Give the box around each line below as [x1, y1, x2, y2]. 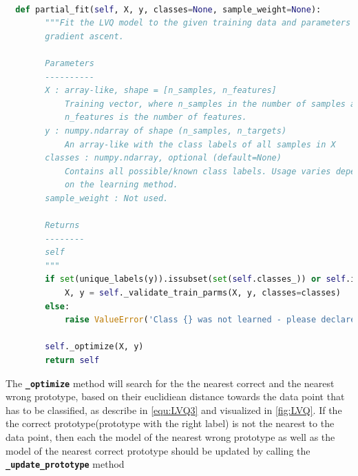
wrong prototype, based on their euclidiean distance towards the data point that [6, 389, 345, 404]
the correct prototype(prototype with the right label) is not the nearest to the [6, 416, 335, 431]
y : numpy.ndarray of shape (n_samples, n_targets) [45, 125, 287, 136]
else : [45, 301, 70, 311]
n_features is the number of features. [64, 112, 247, 123]
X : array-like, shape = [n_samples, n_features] [45, 85, 277, 96]
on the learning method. [64, 180, 178, 190]
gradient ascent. [45, 31, 124, 41]
